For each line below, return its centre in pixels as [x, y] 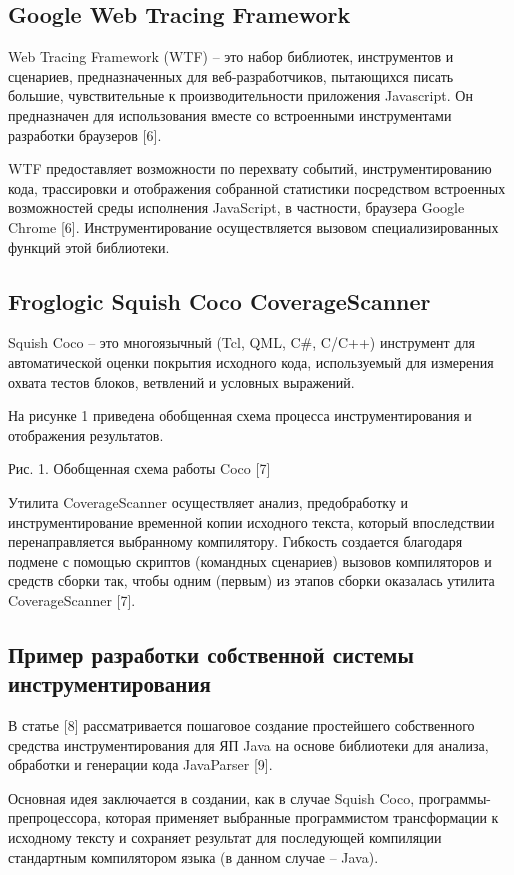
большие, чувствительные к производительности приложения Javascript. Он [240, 95]
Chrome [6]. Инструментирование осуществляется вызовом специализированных [253, 226]
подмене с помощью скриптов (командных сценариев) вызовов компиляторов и [250, 560]
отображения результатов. [86, 434]
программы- [455, 797]
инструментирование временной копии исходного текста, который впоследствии [251, 521]
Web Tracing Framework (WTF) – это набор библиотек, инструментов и [231, 56]
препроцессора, [54, 817]
